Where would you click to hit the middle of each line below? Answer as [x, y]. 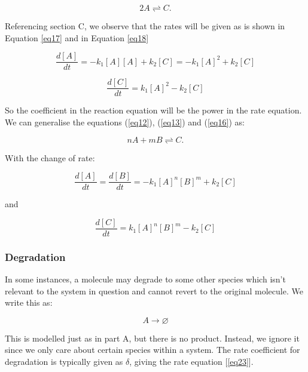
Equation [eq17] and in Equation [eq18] [77, 37]
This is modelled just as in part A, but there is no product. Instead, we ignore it [152, 338]
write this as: [29, 302]
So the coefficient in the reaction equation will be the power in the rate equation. [153, 110]
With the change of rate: [50, 157]
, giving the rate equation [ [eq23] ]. [191, 361]
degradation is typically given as [64, 361]
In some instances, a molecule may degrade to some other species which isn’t [145, 279]
